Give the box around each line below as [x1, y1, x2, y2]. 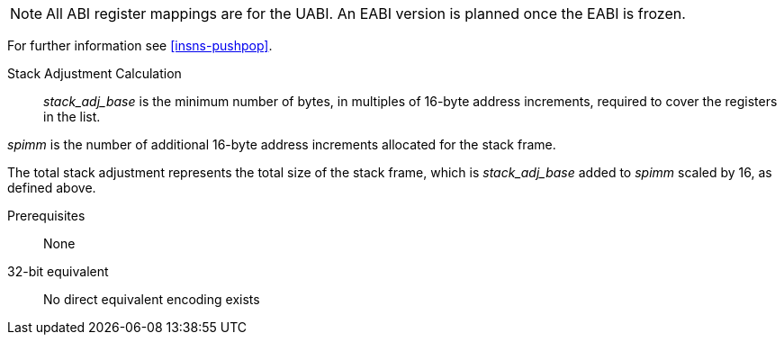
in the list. [43, 109, 101, 124]
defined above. [7, 180, 96, 195]
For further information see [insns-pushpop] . [7, 38, 273, 53]
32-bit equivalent [7, 264, 109, 279]
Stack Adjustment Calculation [7, 66, 182, 81]
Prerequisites [7, 208, 86, 223]
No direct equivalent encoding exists [43, 292, 260, 307]
